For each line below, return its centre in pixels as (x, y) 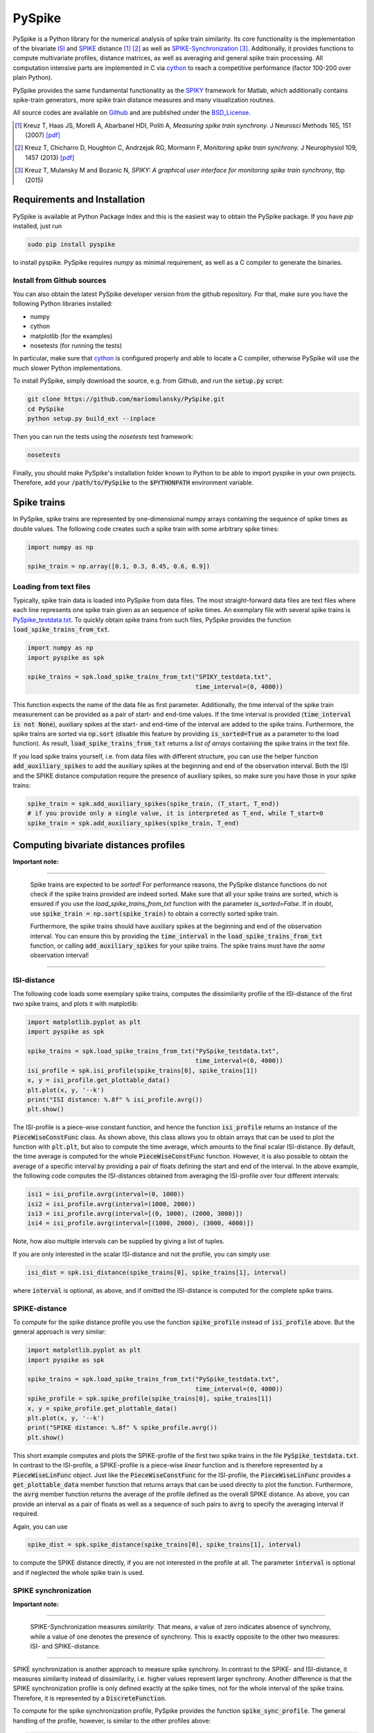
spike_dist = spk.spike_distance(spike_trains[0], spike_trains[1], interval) (164, 1545)
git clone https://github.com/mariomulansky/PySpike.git (126, 399)
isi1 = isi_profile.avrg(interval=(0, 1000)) (106, 1194)
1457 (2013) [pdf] (50, 157)
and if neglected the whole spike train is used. (79, 1572)
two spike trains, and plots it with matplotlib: (75, 1003)
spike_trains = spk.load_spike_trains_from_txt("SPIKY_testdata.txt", (150, 677)
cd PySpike (46, 409)
